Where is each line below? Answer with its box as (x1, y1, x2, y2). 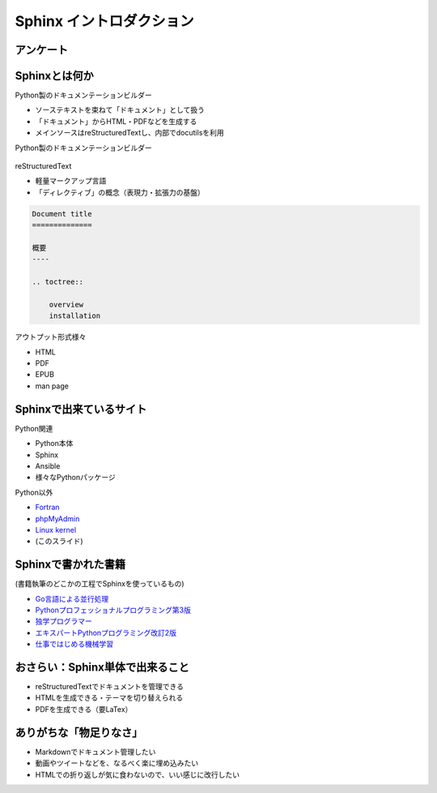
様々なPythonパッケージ (35, 473, 117, 482)
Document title (32, 209, 92, 218)
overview (49, 300, 84, 309)
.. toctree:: (32, 277, 84, 287)
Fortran (35, 503, 60, 512)
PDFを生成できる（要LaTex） (35, 704, 133, 714)
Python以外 (15, 487, 53, 497)
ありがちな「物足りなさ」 (15, 726, 143, 739)
